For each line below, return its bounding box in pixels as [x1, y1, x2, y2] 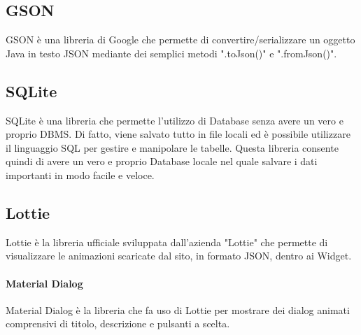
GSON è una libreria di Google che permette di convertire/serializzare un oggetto [6, 32, 355, 47]
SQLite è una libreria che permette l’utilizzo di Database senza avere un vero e [6, 113, 344, 127]
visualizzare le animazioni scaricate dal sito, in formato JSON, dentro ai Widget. [6, 248, 352, 263]
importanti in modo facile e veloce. [6, 167, 155, 182]
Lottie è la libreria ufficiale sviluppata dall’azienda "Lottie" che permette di [6, 234, 328, 249]
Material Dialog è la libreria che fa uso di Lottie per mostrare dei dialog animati [6, 302, 350, 317]
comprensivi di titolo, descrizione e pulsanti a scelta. [6, 316, 230, 331]
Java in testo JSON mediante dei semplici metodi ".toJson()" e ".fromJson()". [6, 45, 337, 60]
